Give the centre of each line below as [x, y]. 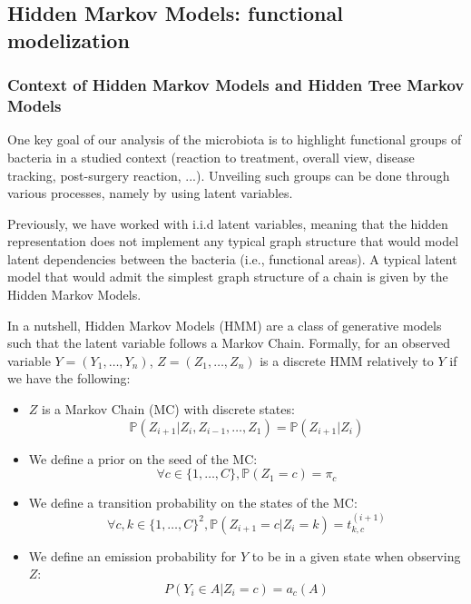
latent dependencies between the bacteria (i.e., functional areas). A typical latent [232, 258]
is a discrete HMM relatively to [347, 360]
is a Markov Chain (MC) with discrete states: [168, 409]
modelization [69, 40]
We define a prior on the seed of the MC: [143, 458]
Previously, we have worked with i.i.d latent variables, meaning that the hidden [228, 223]
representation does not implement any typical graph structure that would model [233, 241]
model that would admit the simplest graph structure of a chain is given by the [228, 277]
